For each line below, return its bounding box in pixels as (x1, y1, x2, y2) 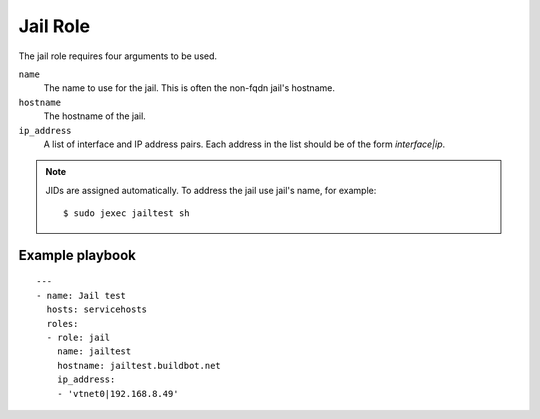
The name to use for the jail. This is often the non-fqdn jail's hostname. (43, 82, 335, 94)
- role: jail (46, 332, 111, 344)
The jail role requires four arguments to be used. (18, 50, 218, 62)
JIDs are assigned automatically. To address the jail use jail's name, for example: (45, 184, 377, 196)
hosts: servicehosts (46, 304, 148, 315)
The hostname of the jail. (43, 110, 147, 122)
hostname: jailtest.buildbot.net (56, 360, 222, 371)
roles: (46, 318, 79, 329)
